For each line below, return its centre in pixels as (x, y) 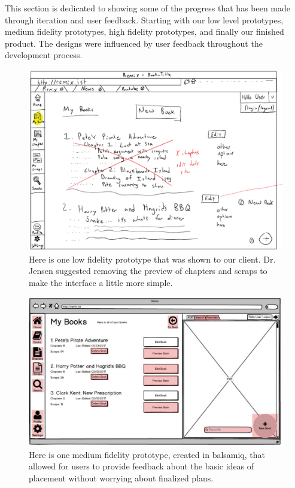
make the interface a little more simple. (101, 283)
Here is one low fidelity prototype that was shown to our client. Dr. (152, 259)
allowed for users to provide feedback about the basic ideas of (142, 466)
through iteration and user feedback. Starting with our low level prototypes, (144, 19)
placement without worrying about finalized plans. (121, 478)
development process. (44, 55)
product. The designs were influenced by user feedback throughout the (134, 43)
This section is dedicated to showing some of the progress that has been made (148, 8)
